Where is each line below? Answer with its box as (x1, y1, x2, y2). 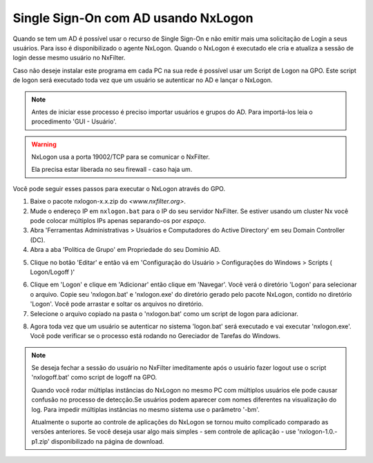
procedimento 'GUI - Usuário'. (31, 117, 117, 126)
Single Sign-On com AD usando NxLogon (12, 10, 254, 26)
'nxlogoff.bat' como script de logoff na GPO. (31, 373, 157, 382)
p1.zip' (31, 437, 50, 445)
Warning (31, 140, 57, 148)
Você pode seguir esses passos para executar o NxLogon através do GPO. (12, 184, 226, 193)
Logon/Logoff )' (30, 268, 75, 276)
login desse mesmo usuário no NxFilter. (12, 54, 126, 62)
